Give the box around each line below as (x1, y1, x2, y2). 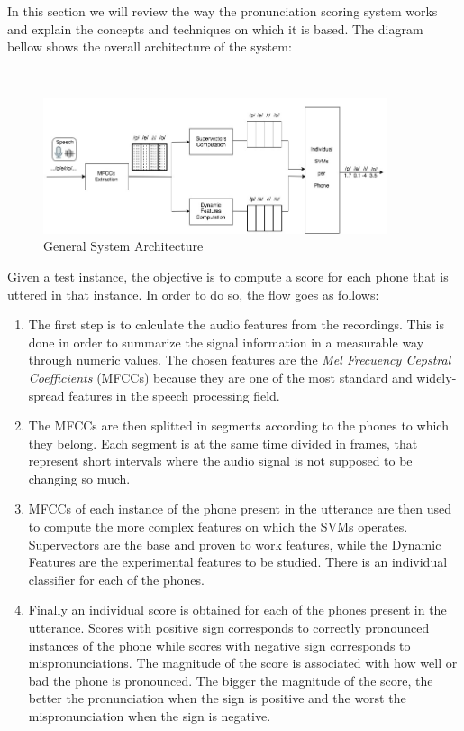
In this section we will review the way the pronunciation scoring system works (7, 2, 438, 20)
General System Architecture (43, 236, 204, 255)
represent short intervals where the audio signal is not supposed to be (28, 451, 413, 470)
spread (28, 385, 65, 404)
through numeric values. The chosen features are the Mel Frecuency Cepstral (28, 350, 451, 369)
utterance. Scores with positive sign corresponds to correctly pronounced (28, 618, 430, 637)
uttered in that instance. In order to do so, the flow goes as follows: (7, 284, 379, 303)
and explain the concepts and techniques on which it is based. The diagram (7, 19, 423, 38)
